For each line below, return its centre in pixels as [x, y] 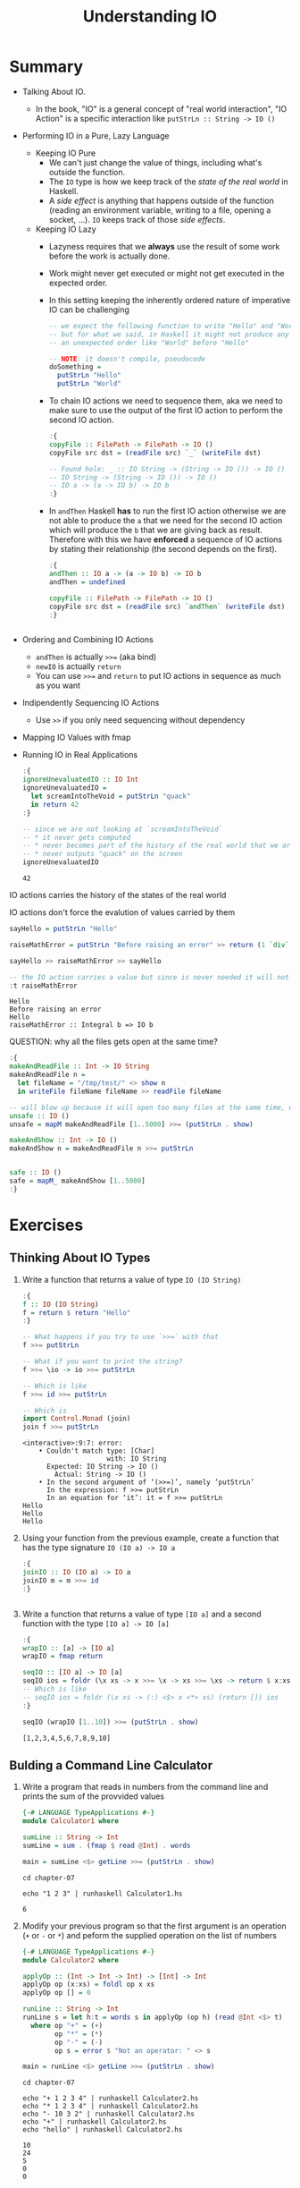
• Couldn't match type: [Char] [97, 1451]
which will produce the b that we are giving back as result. [156, 530]
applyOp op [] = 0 [56, 1993]
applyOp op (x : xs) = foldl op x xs [88, 1984]
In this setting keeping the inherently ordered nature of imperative [170, 300]
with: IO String [137, 1459]
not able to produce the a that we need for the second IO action [166, 521]
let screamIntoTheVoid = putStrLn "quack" [111, 797]
